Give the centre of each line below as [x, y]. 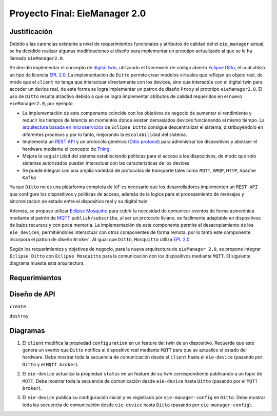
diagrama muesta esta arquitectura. [47, 263]
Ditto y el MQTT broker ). [51, 364]
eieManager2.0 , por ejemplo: [42, 104]
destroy [19, 316]
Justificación [31, 32]
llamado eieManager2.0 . [37, 58]
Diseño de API [32, 294]
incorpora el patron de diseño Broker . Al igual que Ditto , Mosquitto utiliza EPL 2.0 [100, 240]
